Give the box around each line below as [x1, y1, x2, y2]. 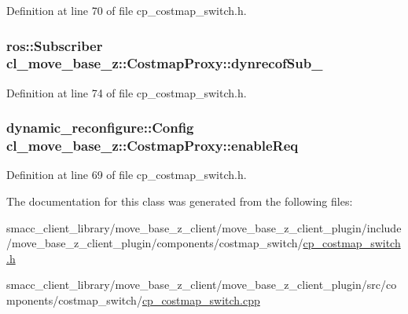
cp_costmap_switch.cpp [142, 292, 260, 309]
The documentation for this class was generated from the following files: [6, 193, 353, 210]
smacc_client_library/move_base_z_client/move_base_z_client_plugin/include [6, 219, 402, 235]
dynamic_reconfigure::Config [6, 118, 194, 137]
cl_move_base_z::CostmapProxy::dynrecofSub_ [6, 53, 323, 73]
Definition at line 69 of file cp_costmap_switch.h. [6, 166, 247, 183]
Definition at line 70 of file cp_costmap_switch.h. [6, 2, 247, 18]
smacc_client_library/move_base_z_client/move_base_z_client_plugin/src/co [6, 276, 397, 293]
